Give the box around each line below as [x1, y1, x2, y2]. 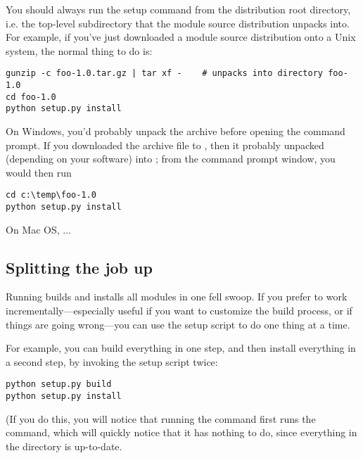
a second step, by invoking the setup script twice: [6, 354, 218, 369]
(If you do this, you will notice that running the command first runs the [6, 411, 316, 426]
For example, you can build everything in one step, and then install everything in [6, 341, 356, 355]
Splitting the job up [6, 256, 153, 278]
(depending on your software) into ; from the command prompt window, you [6, 151, 336, 166]
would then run [6, 165, 72, 179]
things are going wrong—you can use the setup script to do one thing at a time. [6, 317, 350, 331]
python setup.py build [6, 379, 112, 390]
